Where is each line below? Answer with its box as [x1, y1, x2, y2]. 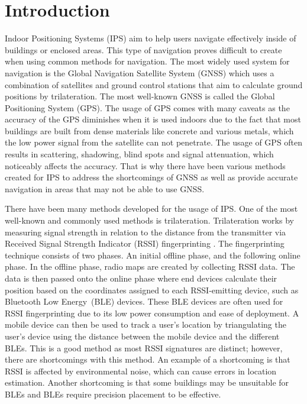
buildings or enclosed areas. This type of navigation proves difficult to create [5, 43, 282, 56]
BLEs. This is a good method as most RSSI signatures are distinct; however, [5, 341, 283, 354]
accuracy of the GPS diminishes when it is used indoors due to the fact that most [5, 113, 301, 125]
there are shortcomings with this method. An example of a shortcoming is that [5, 353, 290, 366]
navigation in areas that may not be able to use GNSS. [5, 182, 205, 195]
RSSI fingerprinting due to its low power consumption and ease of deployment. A [5, 306, 299, 319]
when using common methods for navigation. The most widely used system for [5, 55, 290, 67]
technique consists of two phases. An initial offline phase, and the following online [5, 248, 300, 261]
